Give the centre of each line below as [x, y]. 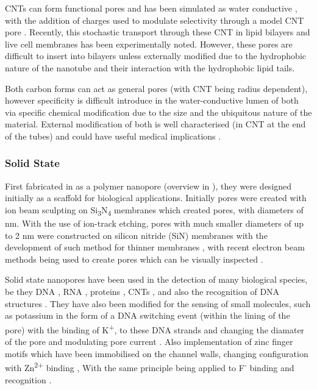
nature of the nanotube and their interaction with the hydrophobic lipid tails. [150, 67]
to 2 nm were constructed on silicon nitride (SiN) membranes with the [136, 235]
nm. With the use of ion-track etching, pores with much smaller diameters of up [155, 223]
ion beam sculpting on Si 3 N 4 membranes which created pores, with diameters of [154, 210]
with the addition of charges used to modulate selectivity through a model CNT [155, 20]
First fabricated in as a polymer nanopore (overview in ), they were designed [148, 186]
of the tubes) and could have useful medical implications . [113, 136]
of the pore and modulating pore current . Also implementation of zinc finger [149, 342]
